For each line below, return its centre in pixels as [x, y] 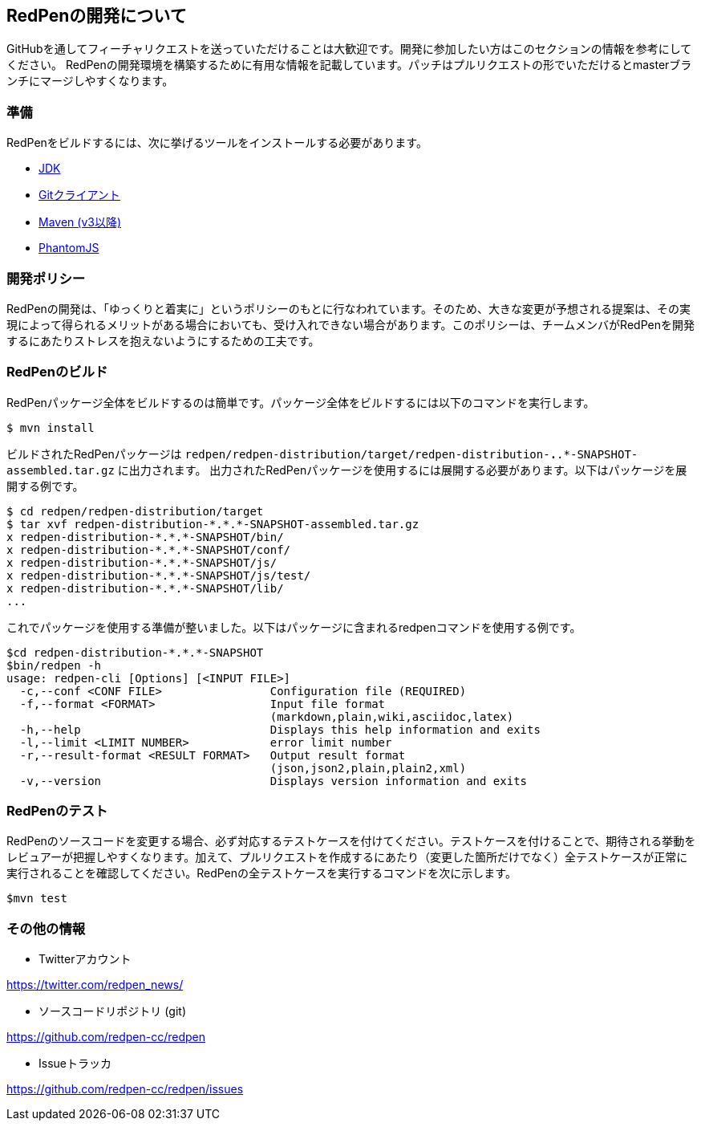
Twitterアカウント [85, 959]
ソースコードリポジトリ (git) [113, 1011]
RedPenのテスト [57, 811]
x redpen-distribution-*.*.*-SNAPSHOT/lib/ [145, 588]
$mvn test [37, 899]
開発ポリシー [46, 278]
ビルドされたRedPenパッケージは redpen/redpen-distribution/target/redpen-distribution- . [282, 454]
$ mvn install [51, 427]
